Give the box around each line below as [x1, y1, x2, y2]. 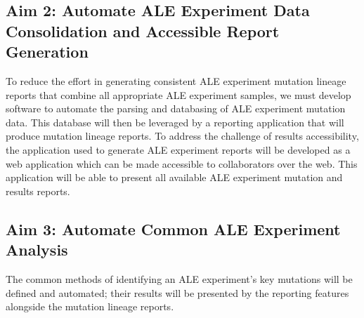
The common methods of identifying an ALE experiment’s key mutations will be [6, 271, 353, 286]
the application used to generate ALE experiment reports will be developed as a [6, 142, 351, 157]
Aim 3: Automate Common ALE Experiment [6, 218, 341, 239]
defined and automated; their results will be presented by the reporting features [6, 285, 349, 300]
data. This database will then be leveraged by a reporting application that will [6, 114, 344, 129]
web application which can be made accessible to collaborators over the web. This [6, 156, 358, 171]
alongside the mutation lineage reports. [6, 299, 174, 314]
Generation [6, 41, 89, 62]
